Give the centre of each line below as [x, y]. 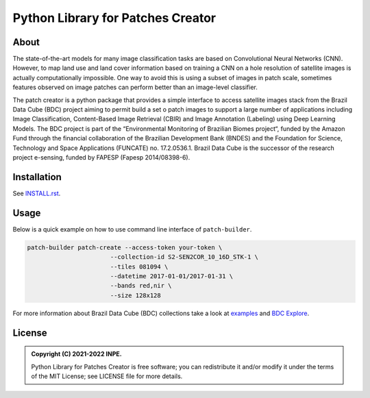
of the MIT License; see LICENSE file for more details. [107, 376]
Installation [37, 177]
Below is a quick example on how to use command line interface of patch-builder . [132, 229]
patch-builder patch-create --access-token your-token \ [125, 247]
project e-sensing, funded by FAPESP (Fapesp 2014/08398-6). [101, 157]
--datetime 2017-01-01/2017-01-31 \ [172, 276]
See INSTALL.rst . [37, 193]
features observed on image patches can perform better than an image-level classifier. [135, 87]
